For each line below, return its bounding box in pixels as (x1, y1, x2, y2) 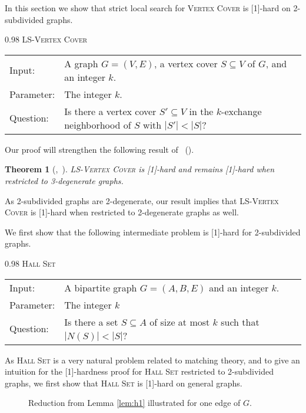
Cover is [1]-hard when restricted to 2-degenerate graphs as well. (5, 206, 239, 218)
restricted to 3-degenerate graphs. (5, 174, 124, 186)
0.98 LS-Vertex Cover (5, 33, 88, 45)
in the (189, 104, 214, 118)
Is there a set (64, 314, 118, 329)
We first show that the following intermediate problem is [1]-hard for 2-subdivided (5, 225, 301, 238)
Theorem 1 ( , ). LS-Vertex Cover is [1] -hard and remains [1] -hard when (5, 163, 275, 175)
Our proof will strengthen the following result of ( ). (5, 143, 194, 155)
